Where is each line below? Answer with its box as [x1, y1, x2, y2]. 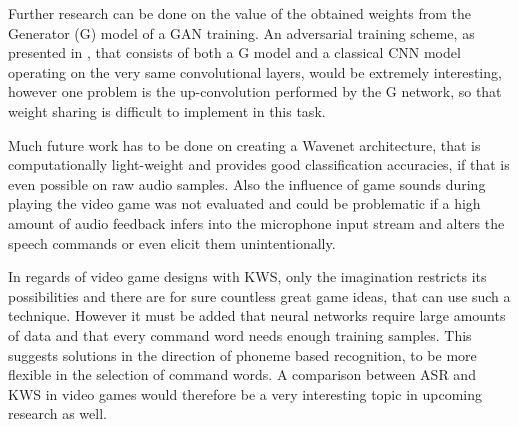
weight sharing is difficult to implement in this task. [8, 100, 326, 121]
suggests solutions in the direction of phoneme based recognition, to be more [8, 344, 477, 365]
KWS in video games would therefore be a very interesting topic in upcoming [8, 383, 482, 404]
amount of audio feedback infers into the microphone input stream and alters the [8, 212, 505, 233]
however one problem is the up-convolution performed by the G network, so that [8, 81, 502, 102]
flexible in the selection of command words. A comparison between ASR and [8, 364, 476, 385]
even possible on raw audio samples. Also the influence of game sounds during [8, 173, 486, 194]
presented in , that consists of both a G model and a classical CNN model [8, 42, 461, 63]
